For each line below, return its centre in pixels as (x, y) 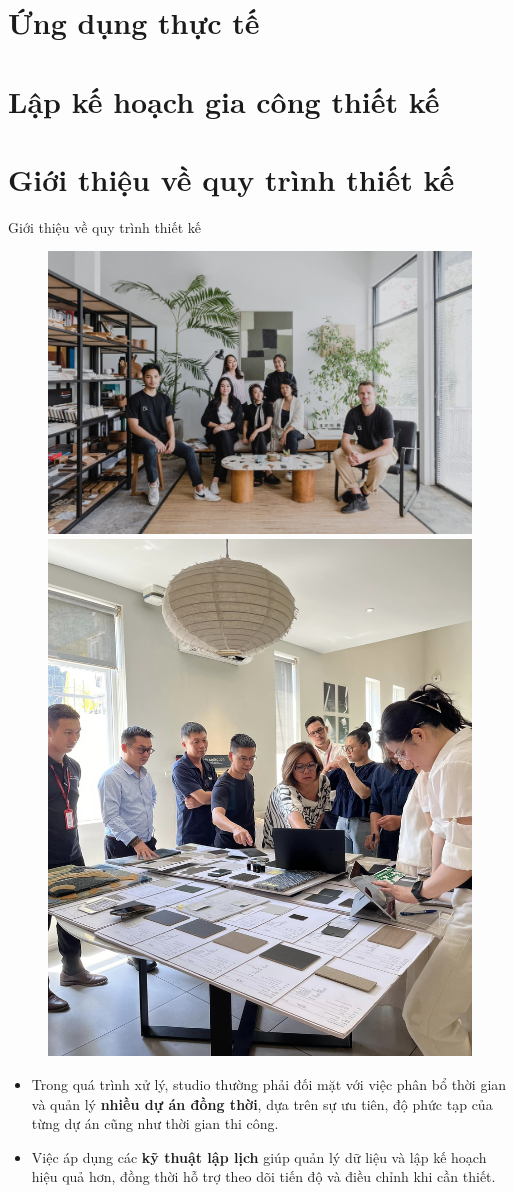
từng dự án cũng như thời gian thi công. (155, 1123)
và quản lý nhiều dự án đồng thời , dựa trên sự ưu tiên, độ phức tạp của (262, 1103)
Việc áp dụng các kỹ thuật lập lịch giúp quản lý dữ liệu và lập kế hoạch (259, 1156)
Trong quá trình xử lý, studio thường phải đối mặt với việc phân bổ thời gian (269, 1083)
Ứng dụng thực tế (134, 22)
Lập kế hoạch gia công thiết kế (224, 100)
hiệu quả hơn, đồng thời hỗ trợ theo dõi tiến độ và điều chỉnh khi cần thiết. (263, 1176)
